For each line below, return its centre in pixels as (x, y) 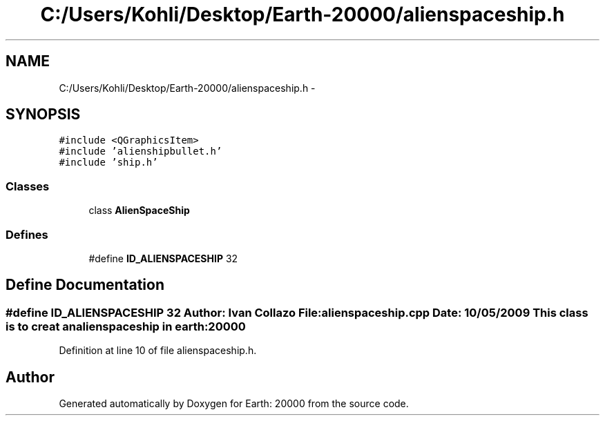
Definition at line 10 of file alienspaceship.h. (158, 351)
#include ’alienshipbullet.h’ (141, 151)
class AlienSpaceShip (139, 210)
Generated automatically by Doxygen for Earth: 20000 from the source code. (234, 403)
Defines (27, 234)
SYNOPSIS (43, 115)
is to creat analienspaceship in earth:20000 (126, 326)
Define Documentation (85, 285)
